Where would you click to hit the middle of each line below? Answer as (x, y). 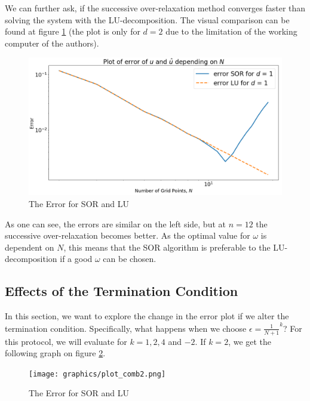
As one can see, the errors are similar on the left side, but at (115, 223)
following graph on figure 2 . (55, 353)
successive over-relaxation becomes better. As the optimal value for (128, 235)
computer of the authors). (52, 43)
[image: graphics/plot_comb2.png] (97, 374)
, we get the (250, 341)
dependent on (30, 247)
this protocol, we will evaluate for (66, 341)
